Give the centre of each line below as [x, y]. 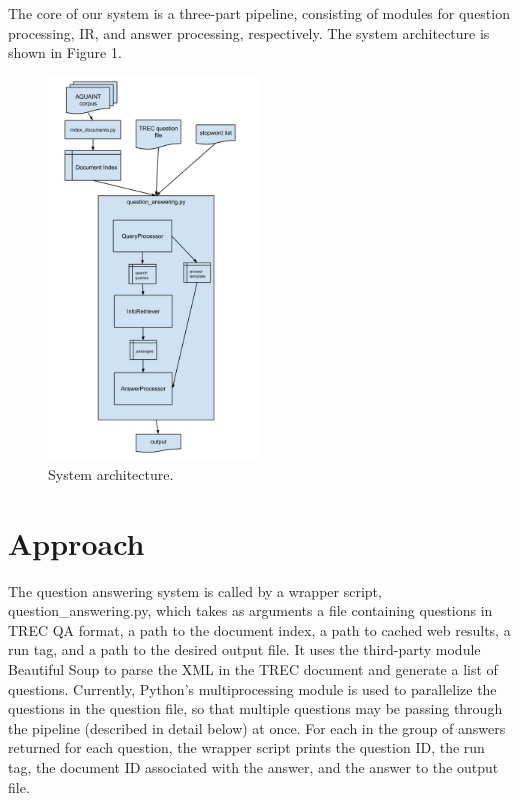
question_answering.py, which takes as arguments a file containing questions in [250, 610]
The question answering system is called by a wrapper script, [195, 590]
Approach [76, 542]
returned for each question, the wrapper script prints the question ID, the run [246, 747]
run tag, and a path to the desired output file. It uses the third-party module [244, 649]
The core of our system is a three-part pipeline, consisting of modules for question [259, 13]
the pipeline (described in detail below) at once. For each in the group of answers [257, 727]
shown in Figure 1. [65, 52]
